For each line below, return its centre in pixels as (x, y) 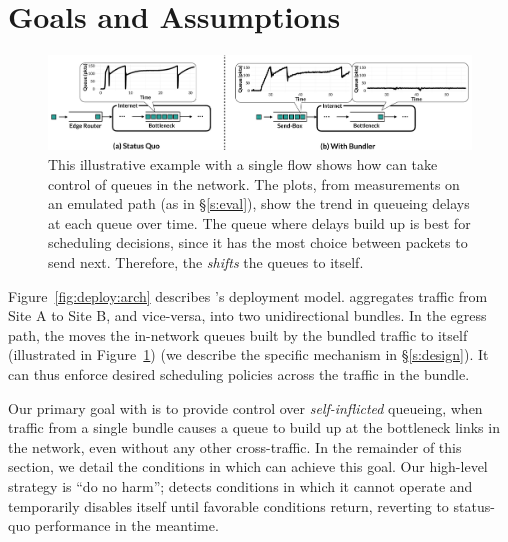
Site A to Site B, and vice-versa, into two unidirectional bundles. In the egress (247, 315)
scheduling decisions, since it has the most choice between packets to (258, 242)
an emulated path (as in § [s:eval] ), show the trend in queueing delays (259, 203)
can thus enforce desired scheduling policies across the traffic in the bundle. (239, 373)
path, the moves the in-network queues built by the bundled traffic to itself (238, 334)
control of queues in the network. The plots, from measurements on (254, 183)
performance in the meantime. (126, 525)
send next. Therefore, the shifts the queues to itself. (206, 262)
